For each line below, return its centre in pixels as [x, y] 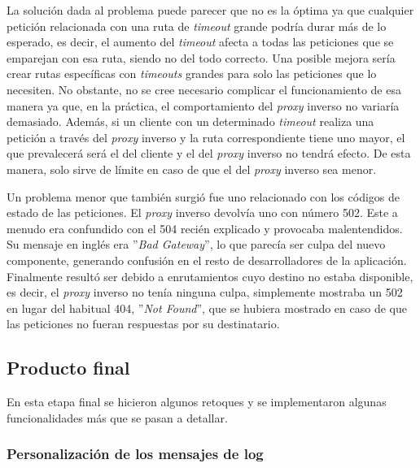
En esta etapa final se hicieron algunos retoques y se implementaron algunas [197, 402]
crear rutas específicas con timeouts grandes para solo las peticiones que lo [192, 74]
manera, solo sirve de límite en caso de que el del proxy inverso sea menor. [192, 169]
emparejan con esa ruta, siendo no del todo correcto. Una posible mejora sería [201, 57]
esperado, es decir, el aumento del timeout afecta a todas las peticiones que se [200, 42]
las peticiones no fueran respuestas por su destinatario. [143, 324]
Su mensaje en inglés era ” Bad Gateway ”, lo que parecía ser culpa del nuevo [196, 244]
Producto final [68, 368]
